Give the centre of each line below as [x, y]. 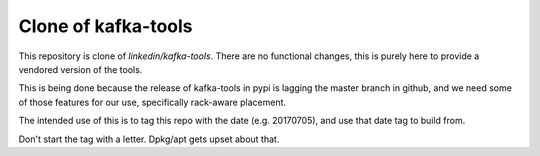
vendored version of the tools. [80, 69]
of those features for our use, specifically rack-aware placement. [152, 102]
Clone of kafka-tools [105, 26]
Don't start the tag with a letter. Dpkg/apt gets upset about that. [149, 139]
